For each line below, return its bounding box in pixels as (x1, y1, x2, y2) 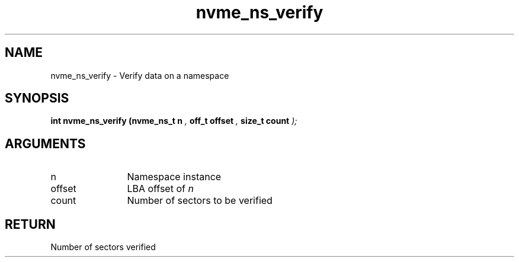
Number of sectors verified (50, 242, 156, 253)
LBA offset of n (127, 183, 194, 195)
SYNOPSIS (5, 91, 69, 106)
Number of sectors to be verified (127, 194, 273, 207)
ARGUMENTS (5, 136, 86, 151)
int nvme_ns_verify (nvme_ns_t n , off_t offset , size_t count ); (50, 116, 297, 126)
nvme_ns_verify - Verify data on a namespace (50, 70, 229, 81)
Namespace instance (127, 171, 222, 183)
